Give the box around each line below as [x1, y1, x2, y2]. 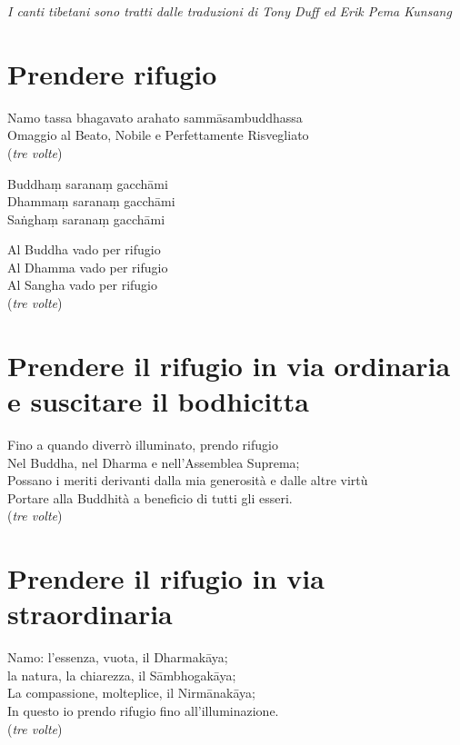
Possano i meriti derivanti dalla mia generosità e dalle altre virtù [7, 471, 368, 490]
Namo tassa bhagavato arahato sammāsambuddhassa [7, 107, 303, 126]
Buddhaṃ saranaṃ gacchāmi [7, 174, 168, 193]
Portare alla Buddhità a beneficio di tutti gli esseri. [7, 488, 293, 507]
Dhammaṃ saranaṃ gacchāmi [7, 192, 175, 211]
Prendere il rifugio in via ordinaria [7, 346, 451, 383]
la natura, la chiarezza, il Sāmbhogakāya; [7, 665, 236, 684]
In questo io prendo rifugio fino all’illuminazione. [7, 701, 279, 720]
